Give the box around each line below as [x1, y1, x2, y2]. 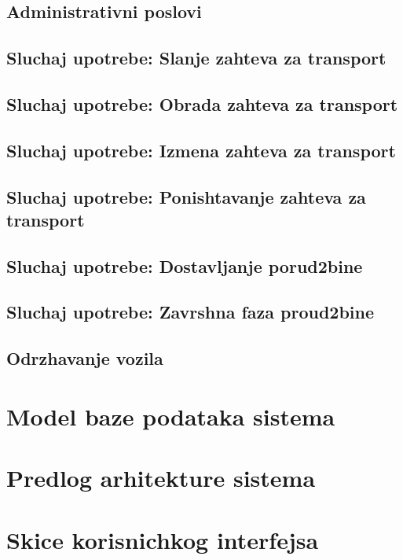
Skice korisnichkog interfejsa [6, 523, 319, 555]
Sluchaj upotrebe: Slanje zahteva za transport [6, 46, 387, 70]
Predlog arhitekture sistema [6, 462, 316, 494]
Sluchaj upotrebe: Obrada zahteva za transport [6, 91, 398, 116]
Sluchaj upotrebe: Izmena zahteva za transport [6, 138, 396, 162]
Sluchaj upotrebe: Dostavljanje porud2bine [6, 253, 363, 278]
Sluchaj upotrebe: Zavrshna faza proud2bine [6, 300, 375, 324]
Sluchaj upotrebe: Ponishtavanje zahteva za [6, 184, 366, 208]
